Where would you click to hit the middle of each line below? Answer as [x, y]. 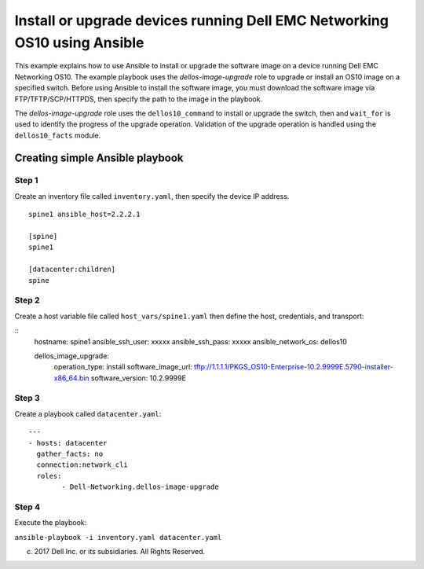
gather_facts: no [70, 453]
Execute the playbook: [51, 523]
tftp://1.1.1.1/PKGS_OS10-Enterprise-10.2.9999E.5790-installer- [294, 367]
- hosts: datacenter [68, 443]
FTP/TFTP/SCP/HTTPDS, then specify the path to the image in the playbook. [139, 99]
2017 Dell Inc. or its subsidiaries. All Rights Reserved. [120, 552]
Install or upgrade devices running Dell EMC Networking [201, 20]
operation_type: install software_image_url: [123, 367]
